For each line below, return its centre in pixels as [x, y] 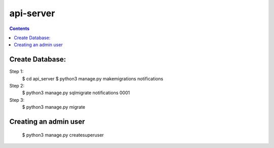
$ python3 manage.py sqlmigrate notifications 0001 [76, 93]
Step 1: [16, 72]
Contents [20, 28]
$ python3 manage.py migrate [54, 107]
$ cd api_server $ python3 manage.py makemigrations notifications [93, 78]
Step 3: [17, 100]
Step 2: [17, 86]
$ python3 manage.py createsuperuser [63, 135]
